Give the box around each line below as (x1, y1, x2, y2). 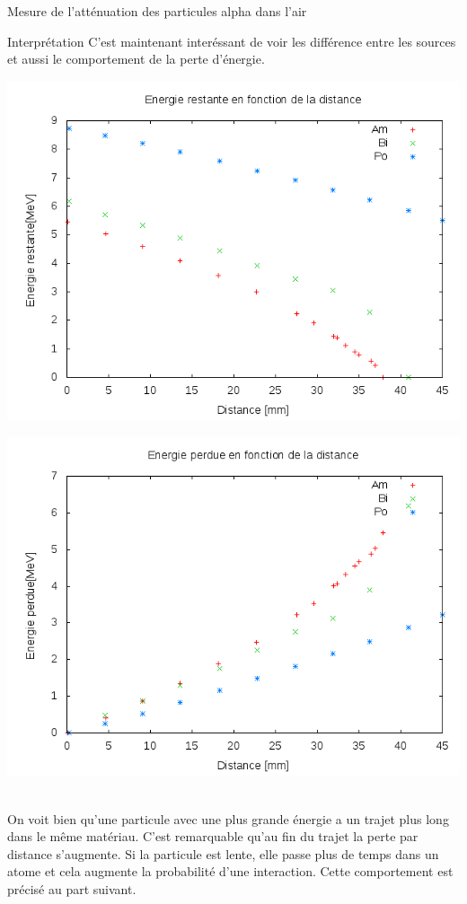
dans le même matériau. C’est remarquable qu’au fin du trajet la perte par (7, 827, 419, 846)
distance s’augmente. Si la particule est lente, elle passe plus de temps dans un (7, 844, 439, 863)
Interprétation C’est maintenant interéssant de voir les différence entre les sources (7, 31, 456, 50)
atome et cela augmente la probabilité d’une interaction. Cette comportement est (7, 862, 454, 881)
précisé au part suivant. (7, 879, 137, 898)
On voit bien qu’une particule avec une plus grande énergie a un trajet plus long (7, 809, 449, 828)
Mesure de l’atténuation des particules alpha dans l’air (7, 2, 307, 20)
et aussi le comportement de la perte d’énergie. (7, 49, 265, 68)
